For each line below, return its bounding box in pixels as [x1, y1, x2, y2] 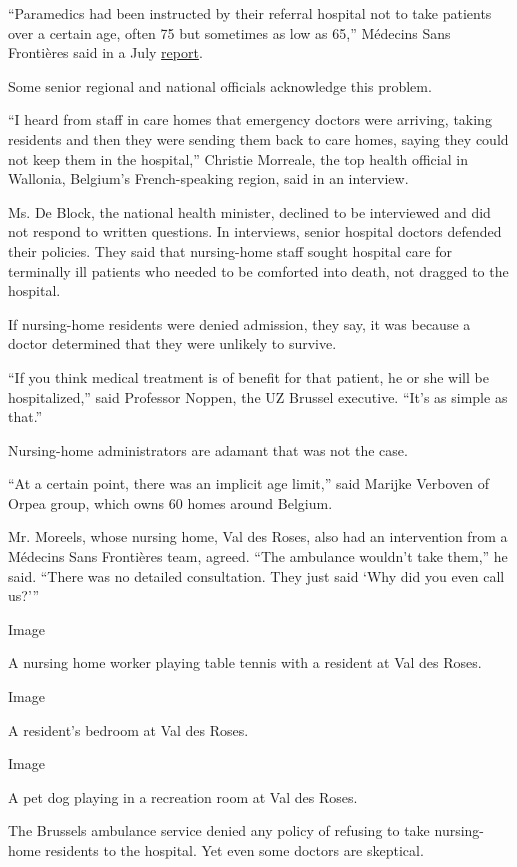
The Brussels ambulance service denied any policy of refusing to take [8, 820, 430, 841]
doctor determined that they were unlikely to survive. [8, 333, 337, 354]
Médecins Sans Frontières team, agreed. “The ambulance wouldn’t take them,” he [8, 546, 508, 567]
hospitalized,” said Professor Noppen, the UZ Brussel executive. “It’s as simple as [8, 386, 508, 407]
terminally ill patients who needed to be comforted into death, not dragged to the [8, 260, 509, 281]
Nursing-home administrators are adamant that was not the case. [8, 439, 408, 460]
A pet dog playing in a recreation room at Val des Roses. [8, 786, 358, 807]
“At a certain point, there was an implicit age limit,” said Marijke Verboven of [8, 473, 489, 494]
